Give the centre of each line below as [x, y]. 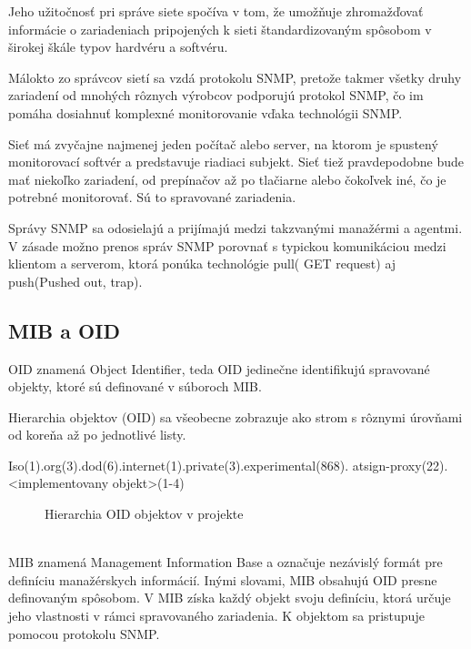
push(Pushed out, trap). [75, 281]
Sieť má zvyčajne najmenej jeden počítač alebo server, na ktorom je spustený [223, 143]
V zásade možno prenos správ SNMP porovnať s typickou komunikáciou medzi [227, 245]
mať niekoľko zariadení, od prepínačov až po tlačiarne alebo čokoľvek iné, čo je [227, 179]
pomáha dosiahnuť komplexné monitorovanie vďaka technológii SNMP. [205, 112]
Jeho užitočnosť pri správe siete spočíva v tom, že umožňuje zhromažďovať [216, 11]
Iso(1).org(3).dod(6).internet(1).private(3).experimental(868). [179, 465]
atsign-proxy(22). [400, 465]
